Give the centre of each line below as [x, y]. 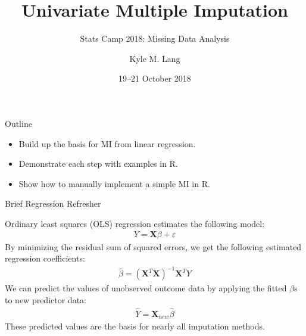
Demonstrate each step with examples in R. [98, 164]
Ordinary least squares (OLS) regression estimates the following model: [135, 223]
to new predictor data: [46, 299]
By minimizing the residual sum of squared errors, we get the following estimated [153, 246]
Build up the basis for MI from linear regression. [107, 143]
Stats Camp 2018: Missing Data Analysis [155, 38]
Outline [18, 123]
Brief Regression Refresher [53, 203]
